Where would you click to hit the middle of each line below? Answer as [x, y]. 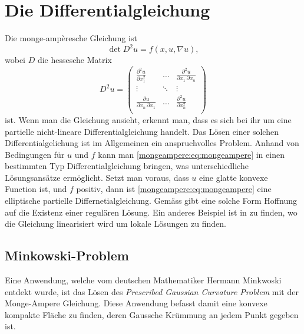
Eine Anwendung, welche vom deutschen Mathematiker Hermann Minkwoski [143, 280]
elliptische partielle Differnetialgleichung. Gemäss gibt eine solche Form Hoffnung [151, 201]
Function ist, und [36, 189]
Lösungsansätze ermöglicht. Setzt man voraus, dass [97, 177]
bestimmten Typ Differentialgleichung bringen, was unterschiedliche [127, 166]
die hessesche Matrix [75, 60]
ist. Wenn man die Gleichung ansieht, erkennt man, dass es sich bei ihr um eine [148, 119]
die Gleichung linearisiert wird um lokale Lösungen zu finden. [115, 224]
